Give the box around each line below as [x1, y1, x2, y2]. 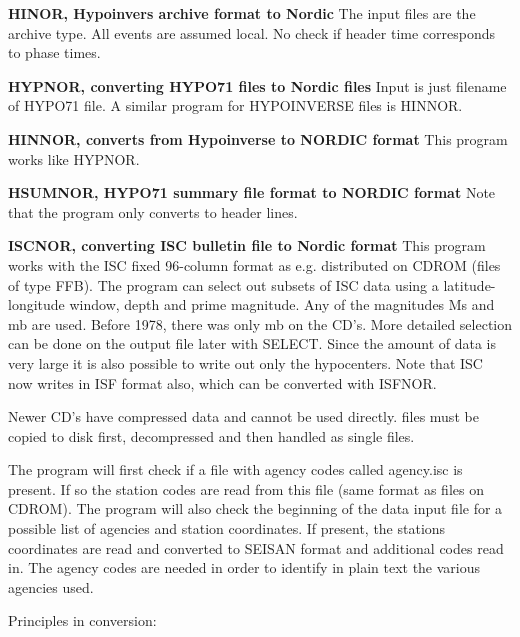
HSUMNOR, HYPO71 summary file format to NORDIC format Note [8, 182, 496, 203]
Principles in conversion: [8, 610, 157, 631]
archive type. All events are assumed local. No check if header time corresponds [8, 22, 496, 43]
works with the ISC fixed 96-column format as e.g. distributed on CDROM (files [8, 254, 501, 275]
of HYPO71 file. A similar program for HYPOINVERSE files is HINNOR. [8, 95, 463, 116]
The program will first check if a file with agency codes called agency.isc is [8, 459, 463, 480]
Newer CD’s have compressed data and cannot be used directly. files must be [8, 406, 479, 427]
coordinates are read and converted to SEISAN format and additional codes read [8, 537, 504, 558]
